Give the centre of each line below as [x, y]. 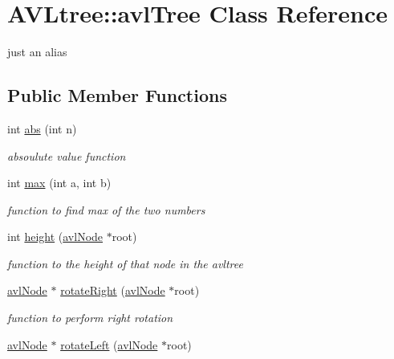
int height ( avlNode [55, 237]
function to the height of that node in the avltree [125, 263]
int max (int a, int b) [59, 183]
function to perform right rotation [90, 318]
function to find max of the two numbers [106, 209]
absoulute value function [67, 155]
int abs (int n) [42, 128]
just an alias [37, 52]
